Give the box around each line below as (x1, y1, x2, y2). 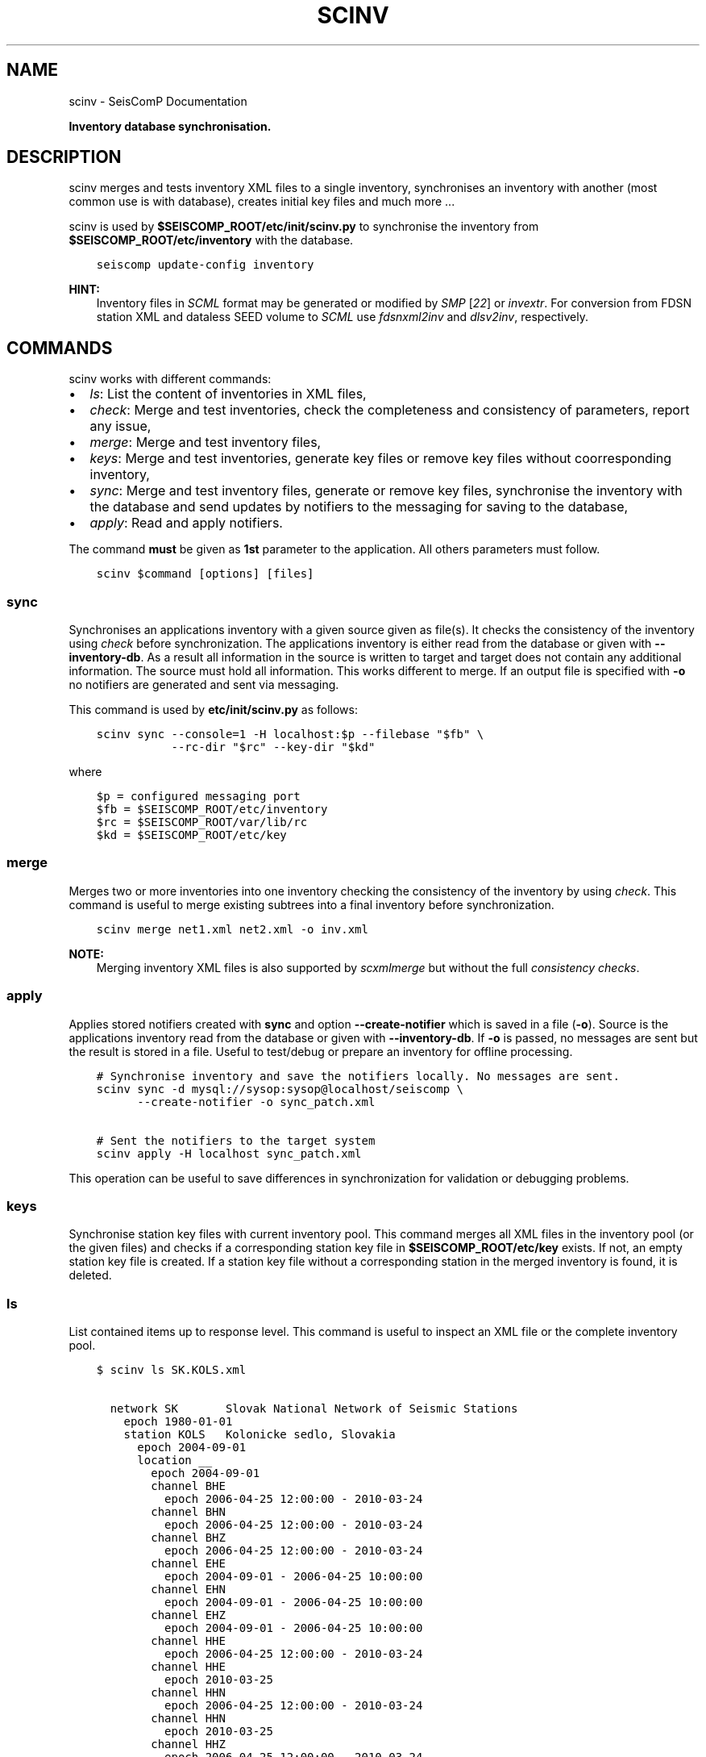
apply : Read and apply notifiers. (89, 515, 283, 532)
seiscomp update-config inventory (96, 258, 314, 272)
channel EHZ (151, 1609, 226, 1622)
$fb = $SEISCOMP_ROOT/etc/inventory (96, 803, 328, 816)
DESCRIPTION (6, 147, 122, 168)
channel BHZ (151, 1531, 226, 1545)
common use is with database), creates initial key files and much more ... (69, 194, 455, 209)
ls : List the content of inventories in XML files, (89, 386, 367, 403)
